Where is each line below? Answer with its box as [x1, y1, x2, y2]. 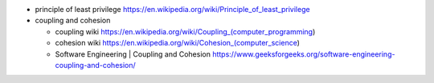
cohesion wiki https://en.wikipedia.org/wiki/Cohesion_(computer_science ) [55, 38, 301, 48]
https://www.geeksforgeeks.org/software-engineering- [211, 49, 395, 59]
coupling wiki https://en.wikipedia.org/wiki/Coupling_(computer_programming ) [55, 26, 316, 36]
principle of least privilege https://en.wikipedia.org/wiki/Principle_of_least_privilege [35, 5, 310, 14]
